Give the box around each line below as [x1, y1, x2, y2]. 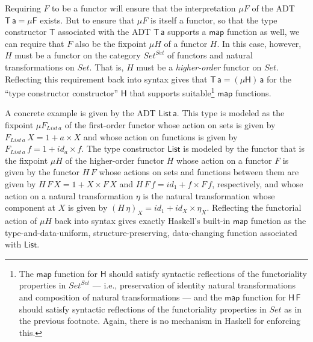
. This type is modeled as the [176, 107, 285, 119]
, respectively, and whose [212, 177, 303, 190]
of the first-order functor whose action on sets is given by [64, 119, 276, 131]
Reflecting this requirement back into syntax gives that [5, 72, 208, 85]
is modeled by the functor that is [183, 142, 305, 155]
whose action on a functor [176, 154, 272, 166]
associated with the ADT [58, 25, 151, 38]
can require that [5, 37, 64, 49]
